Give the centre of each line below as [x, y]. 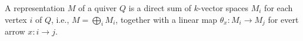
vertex [16, 19]
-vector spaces [224, 8]
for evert [283, 19]
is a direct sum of [160, 8]
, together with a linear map [167, 19]
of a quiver [97, 8]
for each [279, 8]
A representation [35, 8]
